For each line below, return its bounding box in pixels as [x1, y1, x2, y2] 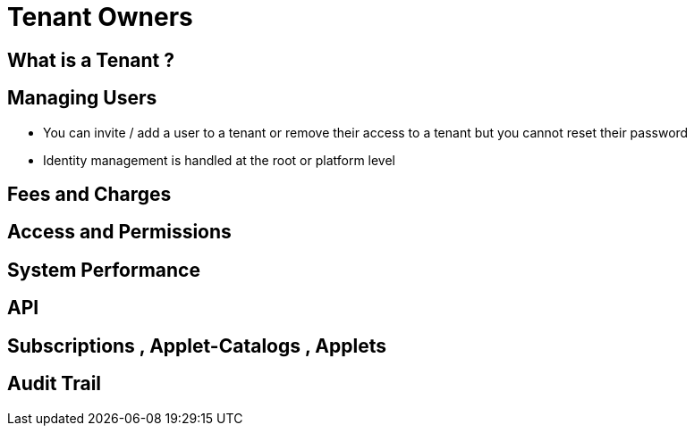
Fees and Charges [7, 183, 172, 206]
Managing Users [7, 87, 157, 110]
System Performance [7, 258, 200, 281]
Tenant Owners [7, 2, 193, 32]
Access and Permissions [7, 221, 232, 244]
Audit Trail [7, 372, 102, 396]
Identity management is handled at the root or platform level [43, 152, 396, 168]
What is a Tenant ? [7, 48, 174, 71]
